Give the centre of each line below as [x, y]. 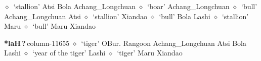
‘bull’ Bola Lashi [185, 16]
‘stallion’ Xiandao [120, 16]
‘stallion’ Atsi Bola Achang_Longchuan [74, 6]
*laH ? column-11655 [37, 43]
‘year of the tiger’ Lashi [69, 53]
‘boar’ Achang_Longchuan [188, 6]
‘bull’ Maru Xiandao [64, 26]
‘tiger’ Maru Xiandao [150, 53]
